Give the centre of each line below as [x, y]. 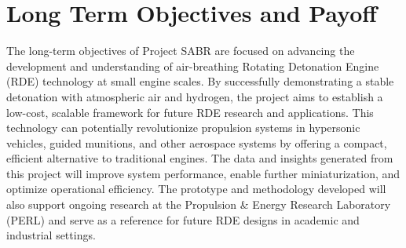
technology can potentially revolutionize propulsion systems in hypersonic [183, 128]
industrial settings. [51, 235]
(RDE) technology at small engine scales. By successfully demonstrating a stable [200, 81]
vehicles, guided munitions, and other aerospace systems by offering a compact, [197, 142]
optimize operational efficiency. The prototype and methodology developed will [196, 189]
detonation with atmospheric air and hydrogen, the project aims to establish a [195, 96]
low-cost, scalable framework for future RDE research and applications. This [190, 112]
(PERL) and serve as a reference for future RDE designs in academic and [183, 219]
